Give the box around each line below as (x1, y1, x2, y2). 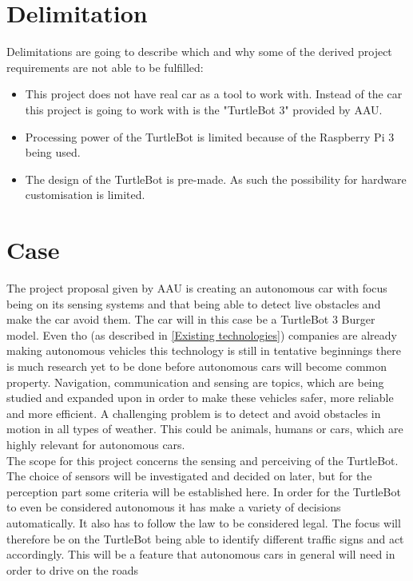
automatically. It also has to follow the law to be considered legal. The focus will (6, 514, 401, 531)
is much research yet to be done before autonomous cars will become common (6, 357, 387, 374)
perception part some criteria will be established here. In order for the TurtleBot (6, 483, 401, 499)
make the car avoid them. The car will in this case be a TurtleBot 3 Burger (6, 311, 375, 328)
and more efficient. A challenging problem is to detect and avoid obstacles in (6, 404, 381, 421)
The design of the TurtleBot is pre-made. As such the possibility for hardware (25, 170, 407, 187)
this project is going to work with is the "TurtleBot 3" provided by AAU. (25, 101, 383, 117)
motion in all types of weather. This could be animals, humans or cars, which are (6, 420, 403, 437)
